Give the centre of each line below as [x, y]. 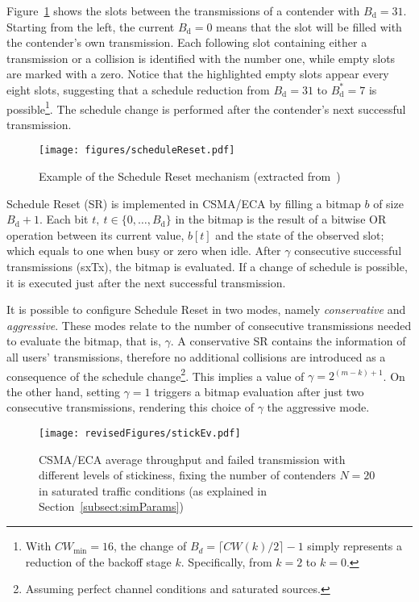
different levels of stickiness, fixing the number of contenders [187, 475]
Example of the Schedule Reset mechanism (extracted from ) [190, 176]
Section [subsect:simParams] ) [111, 506]
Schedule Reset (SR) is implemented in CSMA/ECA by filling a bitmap [184, 203]
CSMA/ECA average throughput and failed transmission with [192, 459]
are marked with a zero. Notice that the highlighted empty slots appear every [198, 74]
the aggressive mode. [318, 407]
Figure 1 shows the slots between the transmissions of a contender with [183, 10]
